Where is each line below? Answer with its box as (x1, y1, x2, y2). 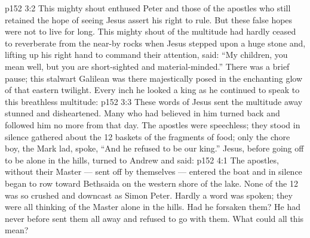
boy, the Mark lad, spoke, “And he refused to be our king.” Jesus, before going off (5, 142, 304, 154)
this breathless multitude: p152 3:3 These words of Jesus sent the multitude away (5, 95, 303, 107)
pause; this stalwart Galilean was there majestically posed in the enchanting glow (5, 72, 303, 84)
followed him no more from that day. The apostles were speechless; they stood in (5, 118, 300, 131)
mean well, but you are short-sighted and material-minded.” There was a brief (5, 60, 290, 72)
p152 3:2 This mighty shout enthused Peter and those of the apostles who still (5, 2, 291, 14)
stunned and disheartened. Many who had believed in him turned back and (5, 107, 280, 119)
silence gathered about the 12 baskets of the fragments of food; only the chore (5, 130, 290, 143)
